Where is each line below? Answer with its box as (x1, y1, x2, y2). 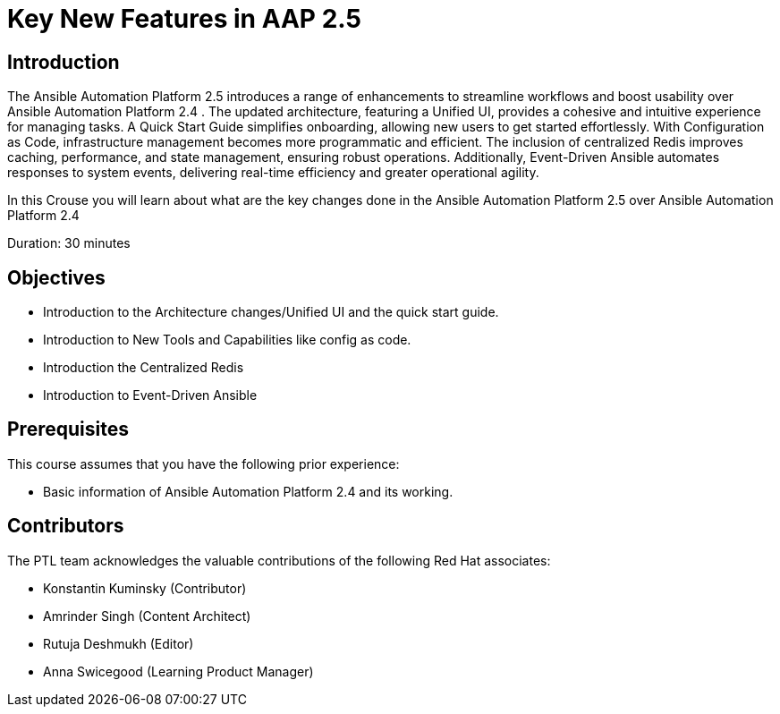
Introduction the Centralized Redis (43, 360, 244, 376)
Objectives (7, 266, 106, 289)
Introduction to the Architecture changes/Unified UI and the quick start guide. (43, 304, 499, 320)
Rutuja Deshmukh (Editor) (43, 635, 194, 651)
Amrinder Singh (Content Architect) (43, 608, 251, 624)
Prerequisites (7, 418, 129, 441)
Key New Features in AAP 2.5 (7, 4, 361, 34)
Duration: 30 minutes (7, 235, 131, 251)
